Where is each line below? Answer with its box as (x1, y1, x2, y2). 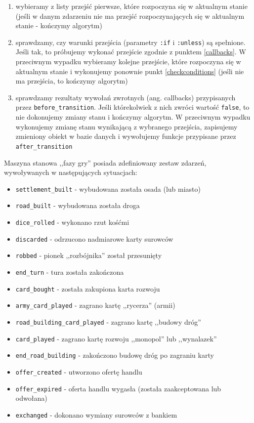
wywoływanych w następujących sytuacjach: (4, 167, 137, 177)
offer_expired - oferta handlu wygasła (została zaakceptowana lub (15, 383, 221, 393)
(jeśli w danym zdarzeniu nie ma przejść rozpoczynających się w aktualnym (15, 10, 245, 21)
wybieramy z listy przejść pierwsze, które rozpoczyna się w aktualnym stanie (15, 1, 248, 11)
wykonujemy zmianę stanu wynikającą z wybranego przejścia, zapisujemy (15, 121, 238, 131)
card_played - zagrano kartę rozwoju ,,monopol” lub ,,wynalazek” (15, 333, 217, 343)
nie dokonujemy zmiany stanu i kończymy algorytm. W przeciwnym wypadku (15, 112, 251, 122)
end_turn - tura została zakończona (15, 266, 124, 277)
